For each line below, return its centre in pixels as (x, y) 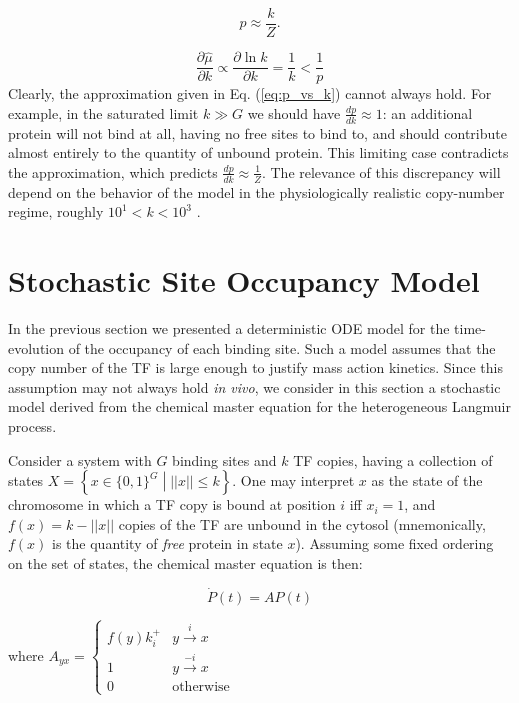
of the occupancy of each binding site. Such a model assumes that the (282, 347)
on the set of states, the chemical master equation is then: (185, 563)
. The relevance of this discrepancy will (381, 171)
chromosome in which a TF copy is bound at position (172, 504)
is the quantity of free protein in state (167, 543)
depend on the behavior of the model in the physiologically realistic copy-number (256, 191)
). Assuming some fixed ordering (394, 543)
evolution (36, 347)
